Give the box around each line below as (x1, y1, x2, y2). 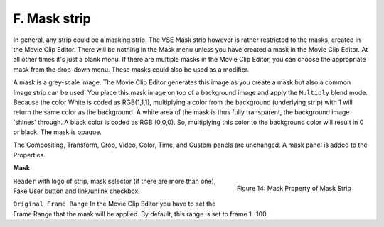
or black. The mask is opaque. (13, 128, 102, 136)
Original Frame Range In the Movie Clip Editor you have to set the (13, 199, 216, 209)
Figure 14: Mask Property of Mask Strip (236, 184, 351, 193)
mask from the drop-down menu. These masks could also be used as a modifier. (13, 65, 250, 74)
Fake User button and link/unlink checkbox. (13, 187, 141, 195)
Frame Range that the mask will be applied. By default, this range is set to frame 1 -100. (13, 209, 269, 218)
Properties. (13, 150, 46, 159)
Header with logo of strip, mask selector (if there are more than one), (13, 177, 216, 185)
